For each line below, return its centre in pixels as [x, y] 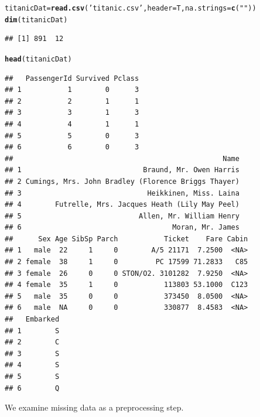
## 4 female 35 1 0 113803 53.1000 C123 [126, 285]
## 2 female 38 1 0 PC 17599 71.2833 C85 [126, 262]
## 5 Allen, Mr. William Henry [122, 216]
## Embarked [32, 319]
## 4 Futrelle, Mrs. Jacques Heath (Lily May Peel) [122, 205]
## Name [122, 158]
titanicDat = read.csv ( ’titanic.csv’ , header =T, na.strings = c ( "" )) [131, 8]
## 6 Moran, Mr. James [122, 228]
